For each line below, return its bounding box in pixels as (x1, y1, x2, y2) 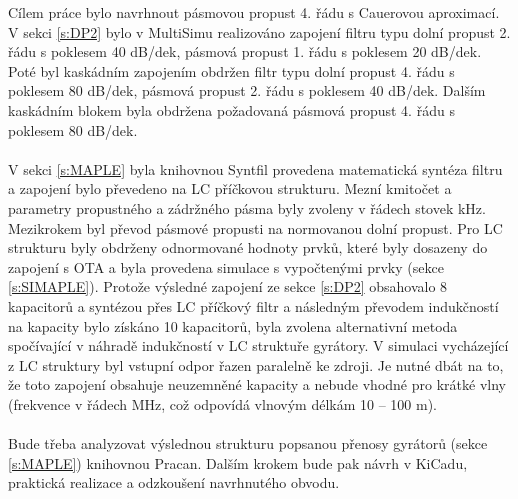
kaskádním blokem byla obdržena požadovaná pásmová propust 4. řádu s (8, 99, 455, 120)
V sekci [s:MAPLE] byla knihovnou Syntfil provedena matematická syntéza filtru (8, 158, 503, 179)
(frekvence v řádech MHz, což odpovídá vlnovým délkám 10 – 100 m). (8, 393, 438, 414)
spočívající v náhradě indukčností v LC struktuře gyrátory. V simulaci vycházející (8, 335, 509, 356)
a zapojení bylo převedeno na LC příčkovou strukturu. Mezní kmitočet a (8, 178, 452, 199)
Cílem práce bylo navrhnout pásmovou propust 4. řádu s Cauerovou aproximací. (8, 2, 500, 22)
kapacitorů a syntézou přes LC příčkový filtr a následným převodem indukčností (8, 295, 499, 316)
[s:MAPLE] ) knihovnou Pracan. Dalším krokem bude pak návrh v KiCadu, (8, 452, 468, 473)
